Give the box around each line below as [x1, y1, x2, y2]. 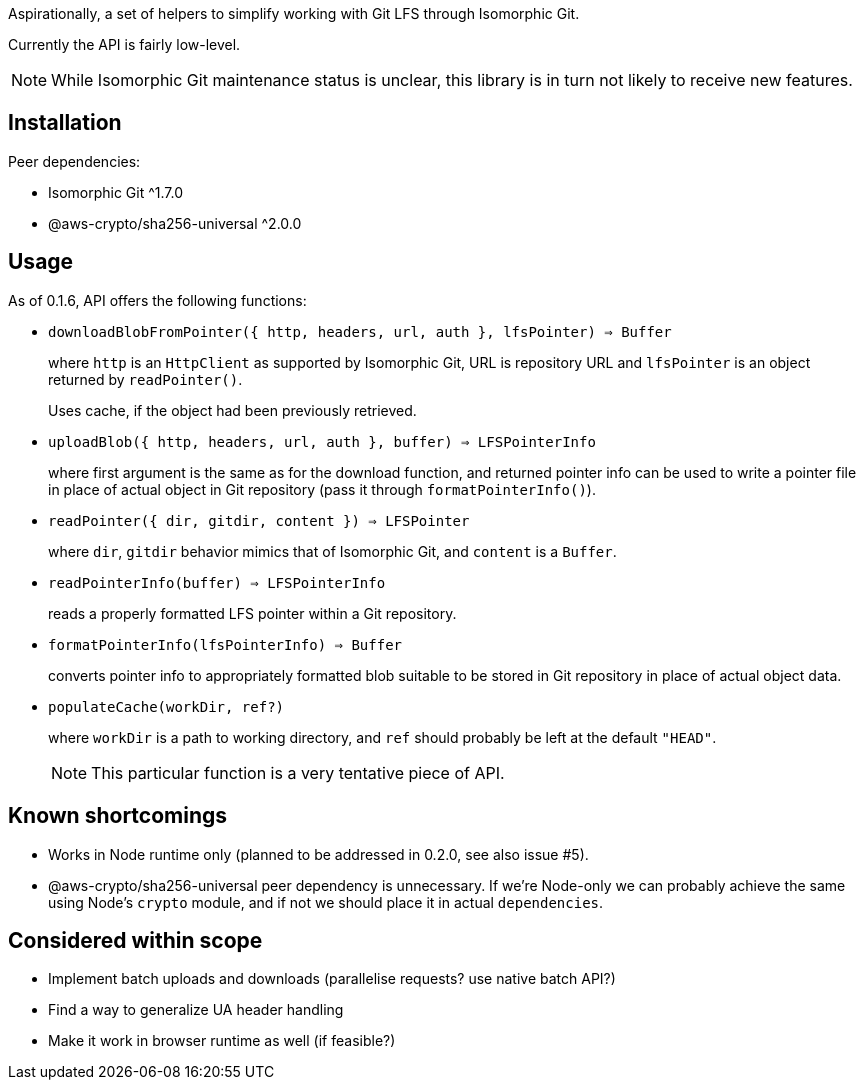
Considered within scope [8, 927, 263, 953]
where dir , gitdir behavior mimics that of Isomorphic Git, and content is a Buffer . [48, 542, 617, 560]
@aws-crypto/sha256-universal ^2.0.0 [48, 214, 302, 232]
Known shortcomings [8, 803, 228, 829]
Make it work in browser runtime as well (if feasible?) [48, 1032, 396, 1050]
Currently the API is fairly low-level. [8, 36, 241, 53]
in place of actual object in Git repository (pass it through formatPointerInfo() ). [48, 480, 596, 498]
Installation [8, 110, 122, 136]
